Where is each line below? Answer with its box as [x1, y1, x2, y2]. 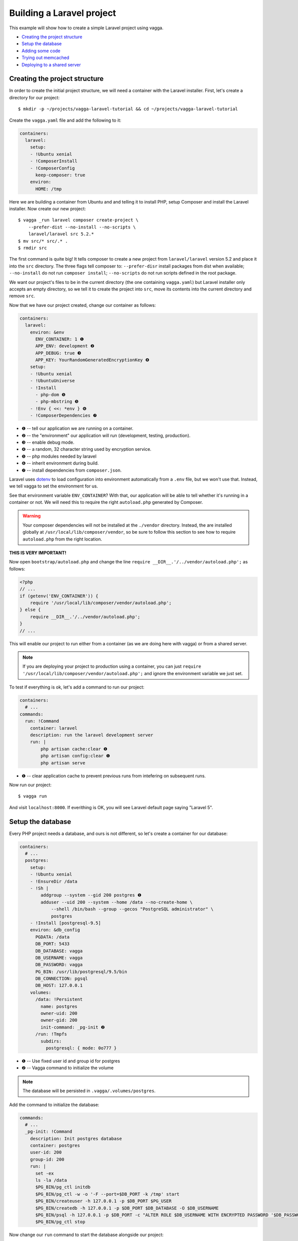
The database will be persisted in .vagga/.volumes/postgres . [22, 1088, 156, 1094]
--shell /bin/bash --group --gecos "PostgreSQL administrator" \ [51, 906, 214, 912]
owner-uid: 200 [40, 1011, 78, 1016]
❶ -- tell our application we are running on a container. [21, 425, 134, 431]
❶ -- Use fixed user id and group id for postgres [21, 1058, 120, 1064]
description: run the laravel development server [30, 732, 153, 738]
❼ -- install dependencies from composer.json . [21, 467, 122, 473]
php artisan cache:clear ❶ [40, 746, 108, 752]
